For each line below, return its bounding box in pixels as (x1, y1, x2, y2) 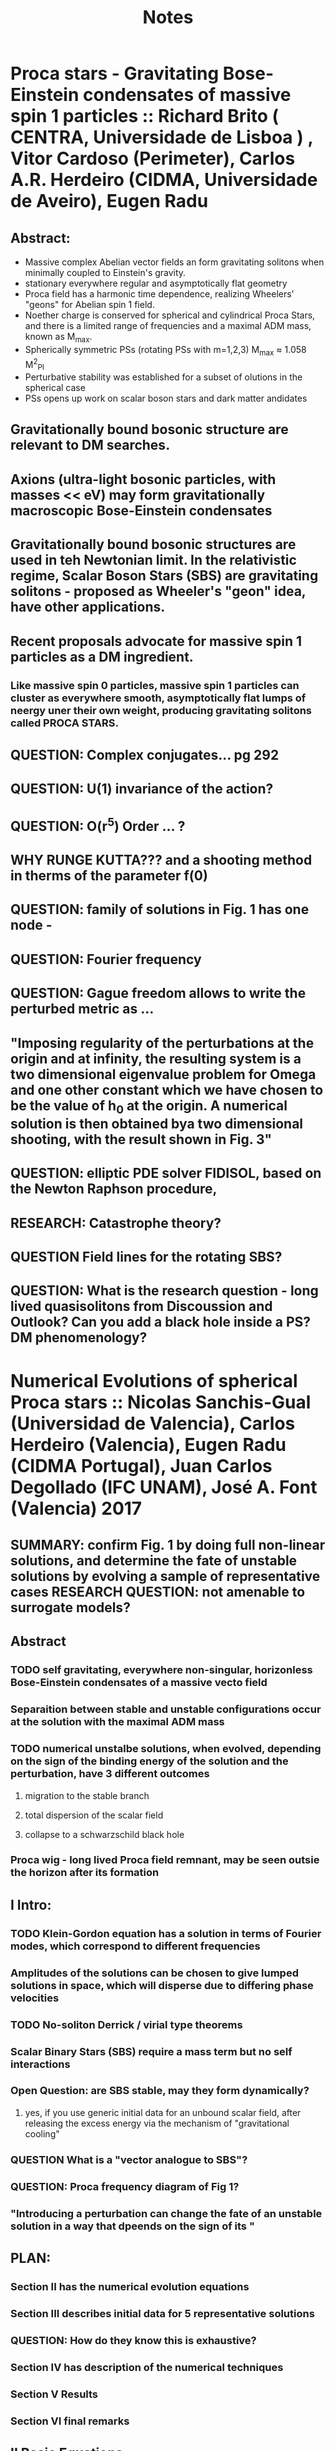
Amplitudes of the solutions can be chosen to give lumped (10, 1966, 299, 1980)
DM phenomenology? (10, 1329, 148, 1346)
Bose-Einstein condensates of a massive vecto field (10, 1676, 268, 1690)
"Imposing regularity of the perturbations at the (10, 1034, 315, 1051)
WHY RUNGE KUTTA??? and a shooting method (10, 852, 313, 869)
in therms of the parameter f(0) (10, 867, 208, 885)
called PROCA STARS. (10, 716, 119, 730)
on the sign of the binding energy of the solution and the (10, 1754, 289, 1768)
